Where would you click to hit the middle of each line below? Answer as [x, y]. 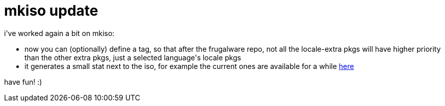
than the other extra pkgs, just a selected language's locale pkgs [133, 57]
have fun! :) [23, 82]
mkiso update [51, 11]
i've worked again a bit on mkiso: [59, 33]
